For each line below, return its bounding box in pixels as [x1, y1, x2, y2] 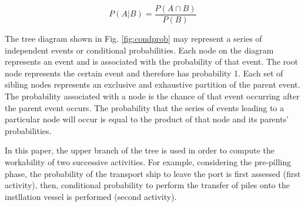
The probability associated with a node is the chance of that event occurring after [5, 90, 300, 102]
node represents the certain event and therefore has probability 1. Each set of [5, 66, 283, 79]
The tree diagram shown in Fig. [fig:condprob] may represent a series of [5, 32, 262, 45]
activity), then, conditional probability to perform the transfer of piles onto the [5, 179, 290, 191]
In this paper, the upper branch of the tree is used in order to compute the [5, 144, 274, 156]
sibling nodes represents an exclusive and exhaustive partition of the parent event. [5, 78, 300, 91]
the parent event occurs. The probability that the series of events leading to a [5, 101, 284, 113]
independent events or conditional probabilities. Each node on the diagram [5, 44, 274, 56]
